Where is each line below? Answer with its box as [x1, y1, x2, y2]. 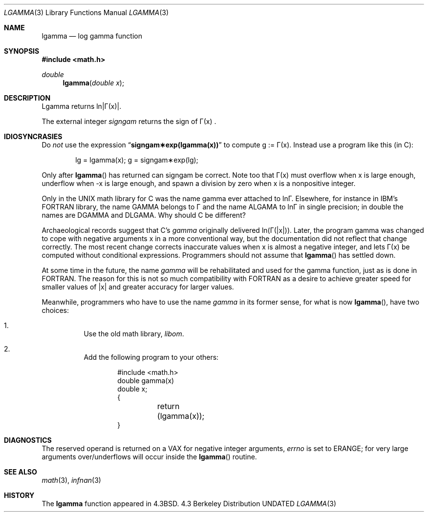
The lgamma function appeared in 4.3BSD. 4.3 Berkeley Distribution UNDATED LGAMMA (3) [42, 499, 337, 508]
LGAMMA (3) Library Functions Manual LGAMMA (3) [4, 8, 169, 17]
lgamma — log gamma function [42, 32, 142, 40]
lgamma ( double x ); [63, 79, 125, 87]
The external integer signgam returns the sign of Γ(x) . [42, 117, 216, 125]
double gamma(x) [117, 376, 174, 385]
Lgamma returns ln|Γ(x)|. [42, 102, 122, 110]
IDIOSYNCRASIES [4, 132, 63, 141]
